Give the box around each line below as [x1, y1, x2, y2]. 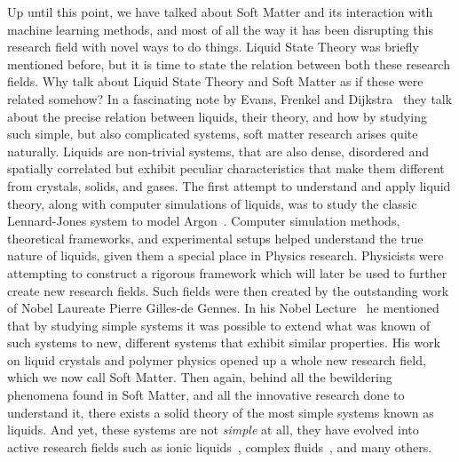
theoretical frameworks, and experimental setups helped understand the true [7, 228, 423, 247]
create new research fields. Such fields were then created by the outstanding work [7, 281, 449, 299]
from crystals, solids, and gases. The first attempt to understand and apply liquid [7, 176, 451, 195]
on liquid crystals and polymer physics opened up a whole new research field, [7, 350, 426, 369]
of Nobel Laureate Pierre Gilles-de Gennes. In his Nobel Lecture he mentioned [7, 299, 439, 317]
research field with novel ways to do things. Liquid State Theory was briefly [7, 37, 419, 56]
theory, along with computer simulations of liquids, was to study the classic [7, 194, 417, 212]
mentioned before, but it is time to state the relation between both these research [7, 54, 450, 73]
